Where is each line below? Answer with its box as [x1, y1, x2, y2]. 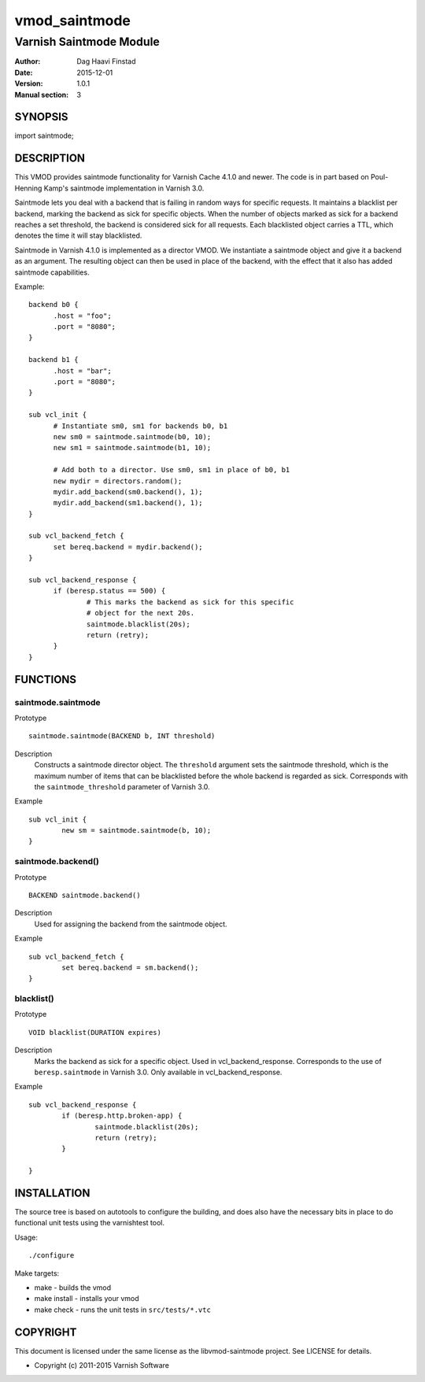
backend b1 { [28, 355, 79, 364]
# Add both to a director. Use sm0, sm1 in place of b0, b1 [53, 465, 290, 475]
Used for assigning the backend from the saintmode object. [34, 919, 227, 929]
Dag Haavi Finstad [76, 57, 137, 66]
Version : [14, 79, 43, 88]
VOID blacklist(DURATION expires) [28, 1028, 161, 1036]
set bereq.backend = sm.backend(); [61, 963, 199, 972]
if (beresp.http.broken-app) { [61, 1111, 183, 1121]
